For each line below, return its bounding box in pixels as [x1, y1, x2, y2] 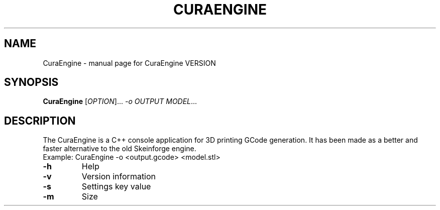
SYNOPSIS [4, 76, 59, 89]
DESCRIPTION [4, 114, 76, 127]
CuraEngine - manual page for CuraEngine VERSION [43, 58, 216, 67]
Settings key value [81, 181, 151, 192]
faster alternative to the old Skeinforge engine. [43, 144, 196, 153]
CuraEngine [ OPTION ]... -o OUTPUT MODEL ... [43, 97, 197, 106]
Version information [81, 171, 156, 182]
